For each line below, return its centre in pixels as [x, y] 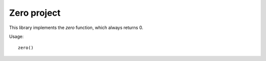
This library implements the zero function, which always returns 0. [76, 28]
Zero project [35, 13]
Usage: [17, 36]
